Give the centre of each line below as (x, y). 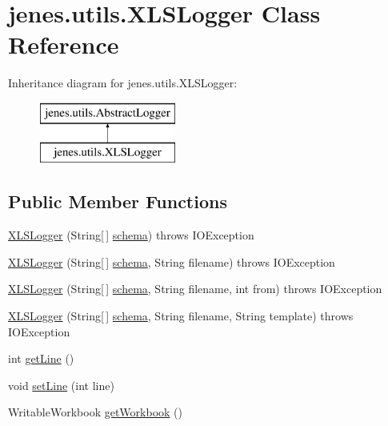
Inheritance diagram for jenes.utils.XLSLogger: (123, 83)
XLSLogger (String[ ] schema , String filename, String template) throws (181, 316)
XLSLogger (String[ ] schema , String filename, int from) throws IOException (195, 289)
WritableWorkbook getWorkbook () (95, 412)
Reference (64, 44)
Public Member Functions (118, 201)
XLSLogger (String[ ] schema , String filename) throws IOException (172, 261)
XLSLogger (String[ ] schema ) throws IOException (131, 235)
